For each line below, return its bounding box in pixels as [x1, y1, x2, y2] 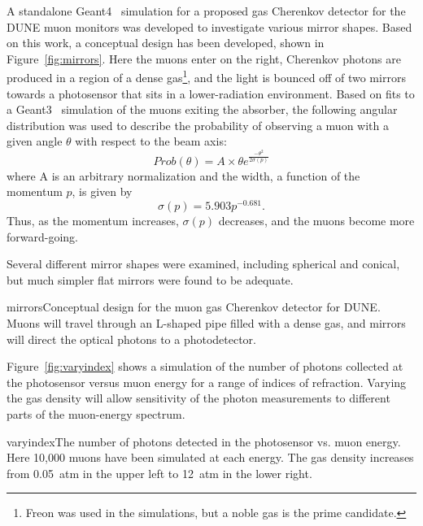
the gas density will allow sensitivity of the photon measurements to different [7, 389, 390, 406]
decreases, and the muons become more [218, 212, 415, 229]
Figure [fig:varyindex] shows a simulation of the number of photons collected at [7, 358, 403, 375]
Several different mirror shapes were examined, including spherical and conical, [7, 255, 400, 272]
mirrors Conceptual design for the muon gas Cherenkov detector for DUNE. [7, 298, 381, 315]
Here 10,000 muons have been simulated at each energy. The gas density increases [7, 449, 414, 466]
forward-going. [7, 228, 78, 245]
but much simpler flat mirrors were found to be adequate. [7, 271, 294, 288]
